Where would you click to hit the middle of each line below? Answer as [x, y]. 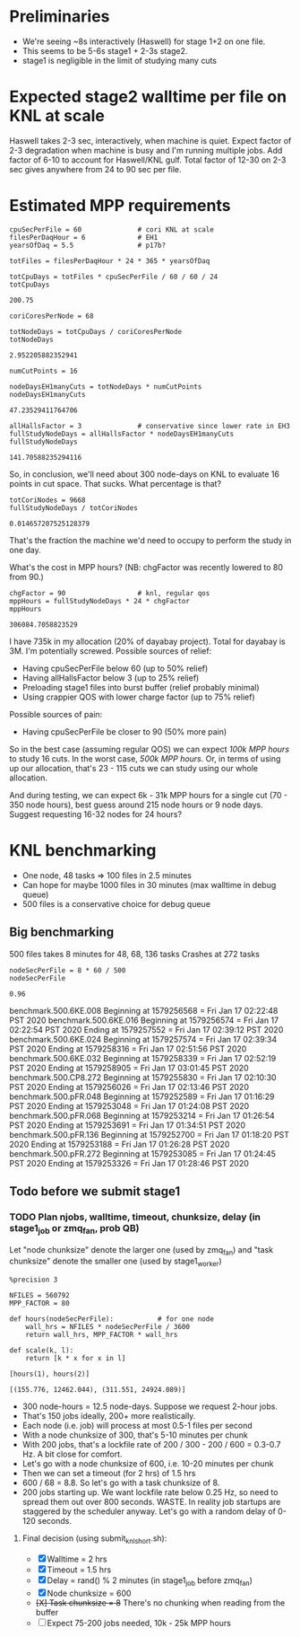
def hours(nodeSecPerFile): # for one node [112, 1319]
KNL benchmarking [83, 850]
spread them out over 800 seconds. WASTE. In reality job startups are [151, 1502]
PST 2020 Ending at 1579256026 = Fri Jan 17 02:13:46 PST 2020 [129, 1087]
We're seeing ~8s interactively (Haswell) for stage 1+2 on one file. [144, 41]
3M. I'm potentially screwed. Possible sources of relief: [111, 651]
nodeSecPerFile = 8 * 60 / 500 [68, 970]
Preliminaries [60, 17]
